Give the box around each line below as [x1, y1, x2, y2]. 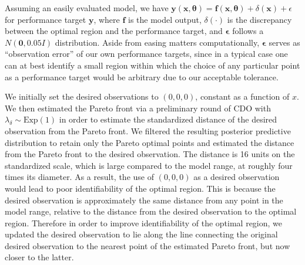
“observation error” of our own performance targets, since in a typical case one [5, 47, 288, 60]
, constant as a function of [195, 90, 290, 103]
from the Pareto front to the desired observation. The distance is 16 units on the [5, 148, 295, 160]
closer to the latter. [5, 251, 74, 263]
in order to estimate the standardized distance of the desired [59, 113, 277, 125]
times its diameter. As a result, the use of [5, 171, 154, 183]
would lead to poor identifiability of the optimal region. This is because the [5, 182, 276, 194]
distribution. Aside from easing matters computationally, [55, 36, 260, 48]
